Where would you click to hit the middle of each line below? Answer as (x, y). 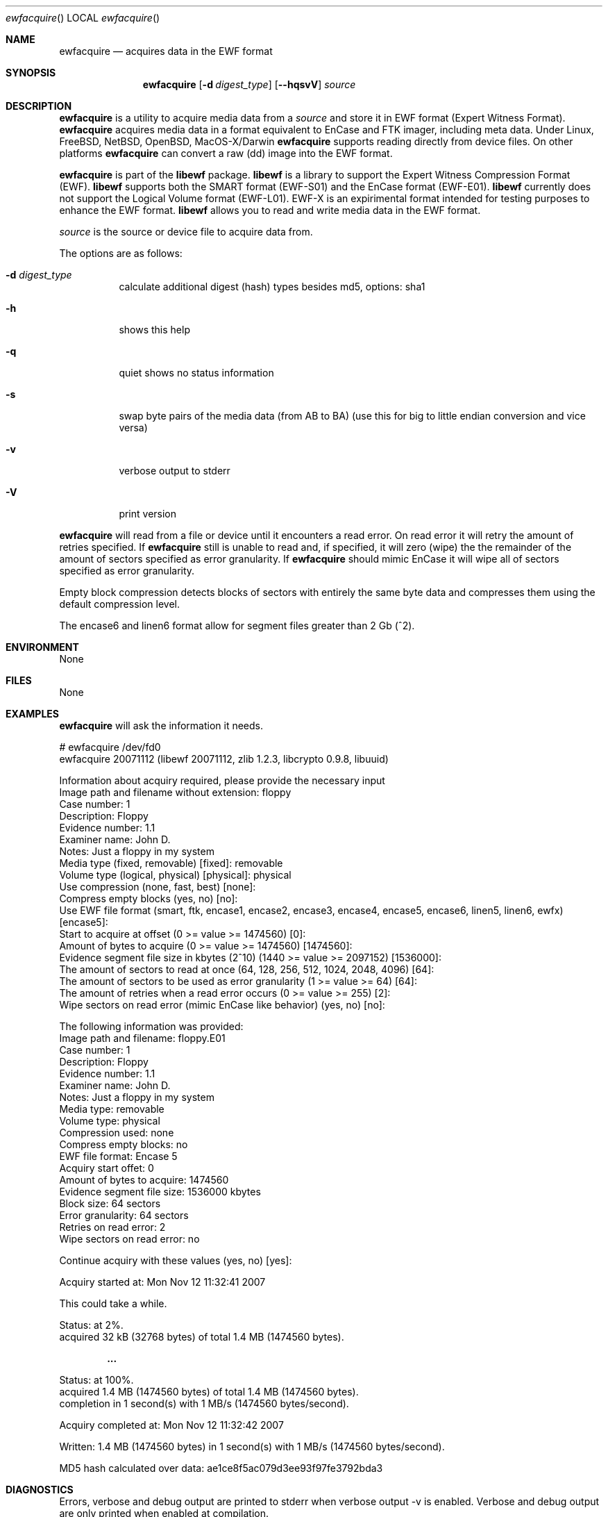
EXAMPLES (32, 714)
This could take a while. (113, 1303)
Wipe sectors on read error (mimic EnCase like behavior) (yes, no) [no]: (222, 1005)
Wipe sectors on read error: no (129, 1239)
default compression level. (120, 604)
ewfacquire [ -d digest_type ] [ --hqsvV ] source (249, 84)
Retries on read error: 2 (112, 1227)
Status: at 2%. (91, 1325)
